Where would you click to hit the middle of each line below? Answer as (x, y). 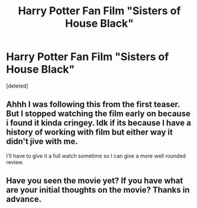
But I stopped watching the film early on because (98, 114)
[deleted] (17, 86)
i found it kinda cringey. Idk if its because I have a (98, 123)
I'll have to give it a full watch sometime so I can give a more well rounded (96, 156)
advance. (24, 199)
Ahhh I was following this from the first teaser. (93, 105)
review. (15, 162)
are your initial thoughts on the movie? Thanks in (98, 190)
